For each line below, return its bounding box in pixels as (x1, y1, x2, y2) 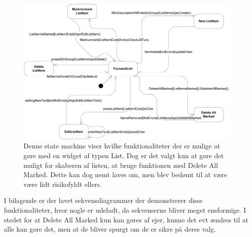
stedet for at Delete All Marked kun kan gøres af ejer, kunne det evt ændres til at (4, 214, 249, 224)
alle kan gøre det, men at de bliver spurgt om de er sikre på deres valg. (4, 224, 216, 234)
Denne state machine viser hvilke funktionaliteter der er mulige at (23, 141, 220, 151)
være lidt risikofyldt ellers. (23, 179, 102, 189)
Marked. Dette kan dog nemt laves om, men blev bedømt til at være (23, 169, 227, 180)
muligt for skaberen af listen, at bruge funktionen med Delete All (23, 160, 218, 170)
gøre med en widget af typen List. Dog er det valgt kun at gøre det (23, 150, 224, 161)
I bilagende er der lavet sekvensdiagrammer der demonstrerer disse (4, 195, 203, 205)
